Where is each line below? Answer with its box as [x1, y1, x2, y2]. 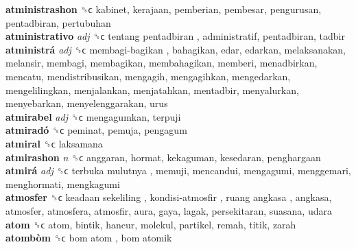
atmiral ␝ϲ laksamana [5, 136, 103, 150]
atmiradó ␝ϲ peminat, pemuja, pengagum [5, 123, 187, 137]
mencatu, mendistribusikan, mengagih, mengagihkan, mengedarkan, [5, 69, 291, 83]
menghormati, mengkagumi [5, 176, 120, 191]
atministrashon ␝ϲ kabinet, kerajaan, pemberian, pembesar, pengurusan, [5, 2, 322, 16]
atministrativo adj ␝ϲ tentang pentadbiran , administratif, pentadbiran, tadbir [5, 29, 345, 43]
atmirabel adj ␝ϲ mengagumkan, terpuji [5, 109, 181, 123]
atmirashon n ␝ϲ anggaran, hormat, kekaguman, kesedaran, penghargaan [5, 150, 321, 164]
